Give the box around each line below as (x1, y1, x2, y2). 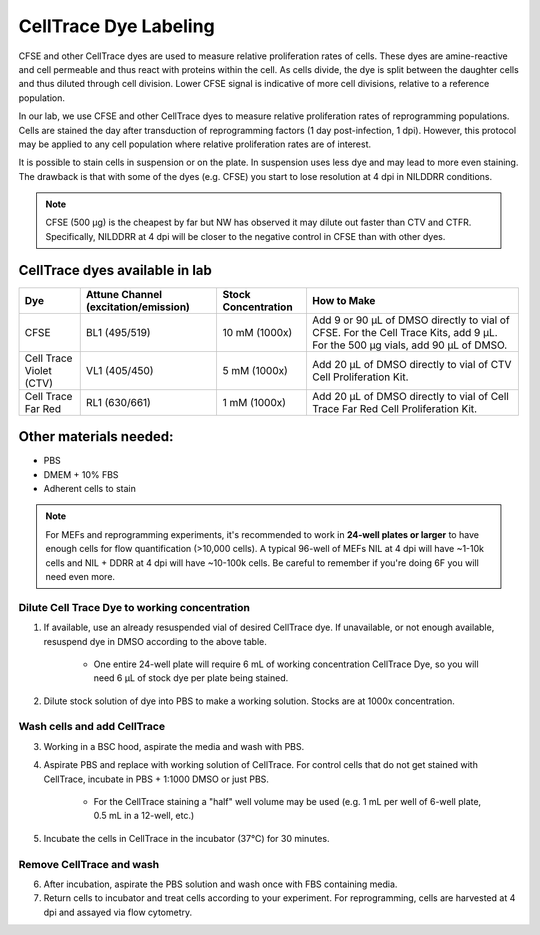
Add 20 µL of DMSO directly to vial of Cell (311, 389, 509, 403)
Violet (24, 363, 52, 377)
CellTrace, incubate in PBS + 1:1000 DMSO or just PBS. (43, 773, 270, 785)
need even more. (45, 571, 115, 582)
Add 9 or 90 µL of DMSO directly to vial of (311, 313, 510, 327)
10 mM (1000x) (222, 325, 293, 339)
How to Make (311, 293, 376, 307)
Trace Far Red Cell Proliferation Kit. (311, 401, 478, 415)
